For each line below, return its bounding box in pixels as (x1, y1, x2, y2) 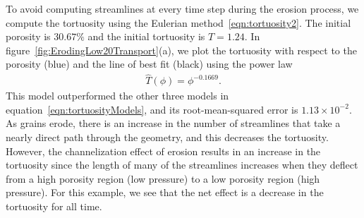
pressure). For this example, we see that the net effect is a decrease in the (6, 185, 324, 200)
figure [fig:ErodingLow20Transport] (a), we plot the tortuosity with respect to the (6, 42, 357, 57)
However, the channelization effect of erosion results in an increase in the (6, 143, 321, 158)
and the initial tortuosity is (87, 29, 205, 44)
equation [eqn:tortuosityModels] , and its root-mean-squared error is (6, 102, 298, 116)
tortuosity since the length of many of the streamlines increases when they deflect (6, 157, 358, 172)
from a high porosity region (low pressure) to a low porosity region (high (6, 171, 320, 186)
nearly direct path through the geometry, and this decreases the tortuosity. (6, 130, 329, 144)
